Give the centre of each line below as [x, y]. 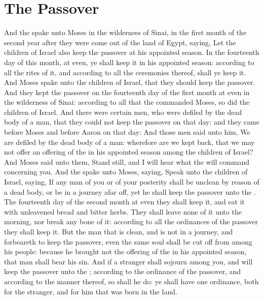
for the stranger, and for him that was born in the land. [91, 291]
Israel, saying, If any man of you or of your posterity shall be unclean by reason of [132, 182]
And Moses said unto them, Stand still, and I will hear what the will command [127, 161]
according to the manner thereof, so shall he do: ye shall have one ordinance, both [131, 281]
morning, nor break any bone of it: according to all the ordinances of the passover [131, 221]
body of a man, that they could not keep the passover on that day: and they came [132, 122]
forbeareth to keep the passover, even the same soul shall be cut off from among [128, 241]
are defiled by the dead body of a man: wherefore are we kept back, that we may [129, 142]
